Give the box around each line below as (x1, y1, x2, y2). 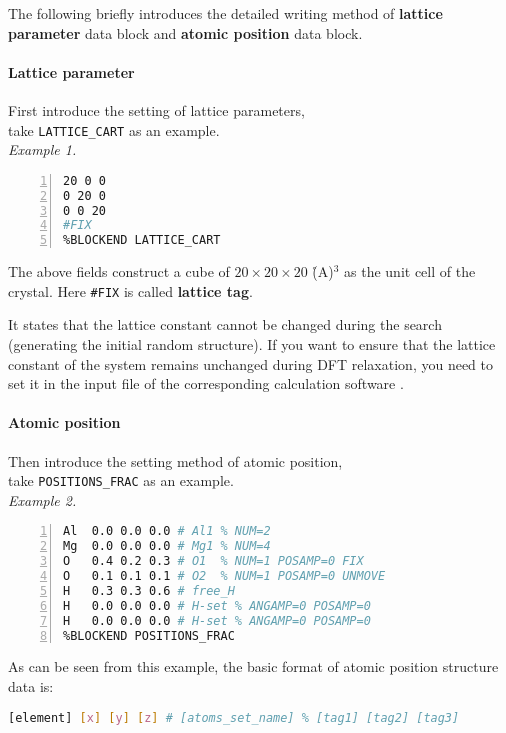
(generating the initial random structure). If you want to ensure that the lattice (8, 334, 496, 355)
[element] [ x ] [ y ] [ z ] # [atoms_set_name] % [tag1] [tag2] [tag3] (8, 710, 460, 725)
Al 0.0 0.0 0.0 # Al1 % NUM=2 (63, 524, 271, 539)
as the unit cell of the (344, 261, 476, 282)
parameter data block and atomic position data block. (8, 22, 363, 43)
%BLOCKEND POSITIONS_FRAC (63, 628, 235, 643)
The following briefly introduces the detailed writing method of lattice (8, 3, 443, 23)
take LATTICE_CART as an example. (8, 119, 220, 140)
